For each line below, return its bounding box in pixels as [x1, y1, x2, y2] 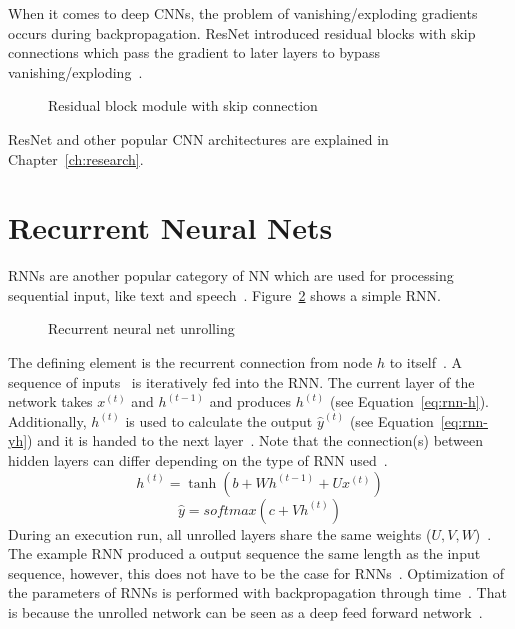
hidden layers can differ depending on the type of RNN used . [8, 450, 388, 471]
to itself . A [389, 352, 463, 373]
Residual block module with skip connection [48, 95, 318, 116]
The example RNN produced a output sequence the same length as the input [8, 543, 481, 564]
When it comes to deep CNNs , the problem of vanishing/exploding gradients [8, 3, 478, 23]
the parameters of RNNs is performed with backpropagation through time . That [8, 582, 507, 603]
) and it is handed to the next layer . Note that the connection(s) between [27, 430, 484, 451]
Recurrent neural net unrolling [48, 318, 235, 339]
